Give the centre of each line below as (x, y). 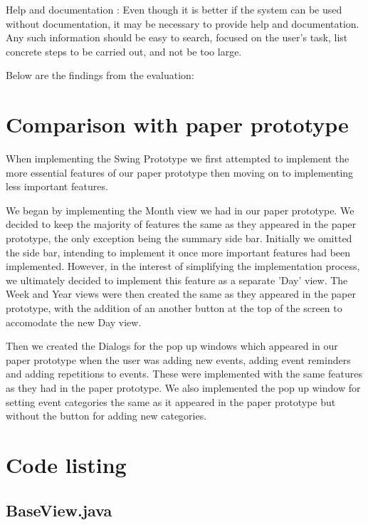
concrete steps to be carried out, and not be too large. (124, 51)
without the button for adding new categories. (106, 416)
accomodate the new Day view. (74, 322)
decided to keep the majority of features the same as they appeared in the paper (181, 224)
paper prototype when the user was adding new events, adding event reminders (178, 359)
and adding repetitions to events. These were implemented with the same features (184, 374)
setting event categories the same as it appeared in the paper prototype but (171, 401)
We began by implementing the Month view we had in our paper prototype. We (180, 210)
